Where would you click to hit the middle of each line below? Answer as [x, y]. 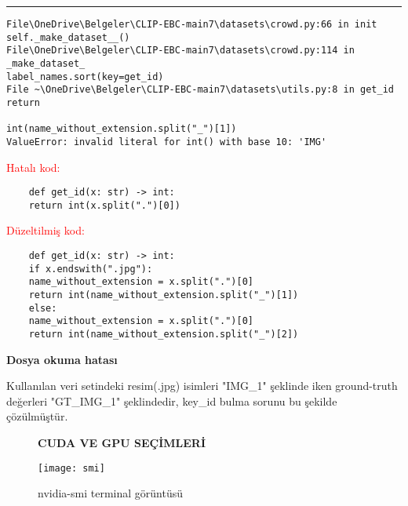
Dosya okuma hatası [62, 359]
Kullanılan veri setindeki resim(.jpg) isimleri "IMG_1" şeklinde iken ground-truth [202, 386]
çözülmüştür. [37, 416]
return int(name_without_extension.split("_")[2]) [164, 334]
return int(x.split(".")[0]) [104, 205]
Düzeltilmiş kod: [46, 230]
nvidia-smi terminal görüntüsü [110, 493]
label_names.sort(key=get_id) [85, 76]
